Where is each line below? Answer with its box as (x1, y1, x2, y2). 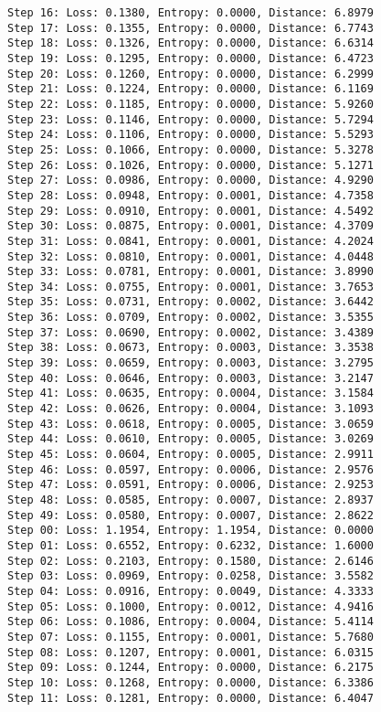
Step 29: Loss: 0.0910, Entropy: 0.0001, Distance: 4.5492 (7, 204, 374, 218)
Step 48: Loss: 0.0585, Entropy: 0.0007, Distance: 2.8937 (7, 494, 374, 506)
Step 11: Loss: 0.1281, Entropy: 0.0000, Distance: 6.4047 (7, 691, 374, 705)
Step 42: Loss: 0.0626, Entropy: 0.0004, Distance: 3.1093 (7, 402, 374, 416)
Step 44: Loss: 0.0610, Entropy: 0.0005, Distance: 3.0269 (7, 432, 374, 446)
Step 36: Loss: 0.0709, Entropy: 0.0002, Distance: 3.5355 (7, 311, 374, 324)
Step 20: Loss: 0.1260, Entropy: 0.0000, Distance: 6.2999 (7, 67, 374, 80)
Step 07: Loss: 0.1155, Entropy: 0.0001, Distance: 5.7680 (7, 630, 374, 643)
